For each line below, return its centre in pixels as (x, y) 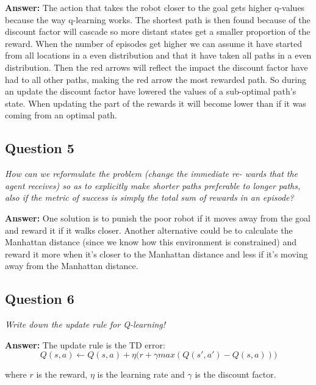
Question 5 (40, 148)
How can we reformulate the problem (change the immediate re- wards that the (152, 174)
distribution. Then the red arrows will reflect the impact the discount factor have (156, 67)
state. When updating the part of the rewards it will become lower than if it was (156, 103)
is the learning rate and (141, 374)
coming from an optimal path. (61, 115)
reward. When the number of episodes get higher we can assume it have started (154, 43)
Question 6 (40, 299)
